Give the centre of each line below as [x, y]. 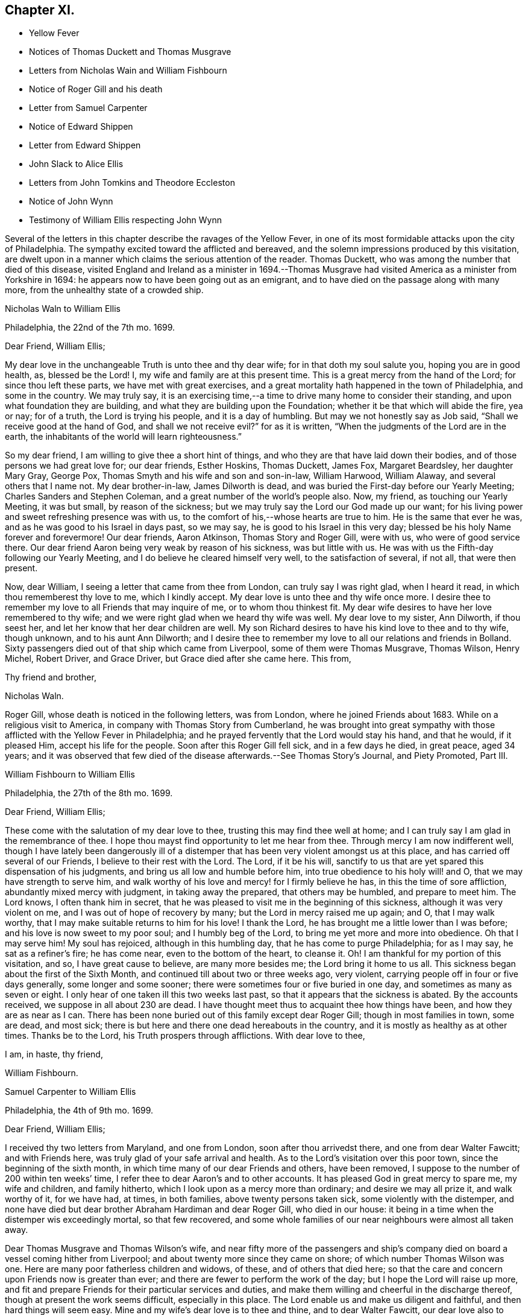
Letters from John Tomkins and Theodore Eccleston [132, 183]
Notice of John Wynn [71, 201]
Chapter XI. [40, 10]
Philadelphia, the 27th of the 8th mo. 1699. [89, 793]
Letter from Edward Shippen [85, 145]
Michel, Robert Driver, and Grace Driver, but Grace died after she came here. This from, [178, 659]
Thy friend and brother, [51, 677]
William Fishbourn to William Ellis [70, 775]
